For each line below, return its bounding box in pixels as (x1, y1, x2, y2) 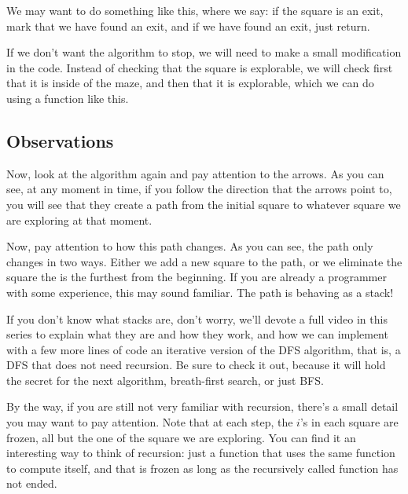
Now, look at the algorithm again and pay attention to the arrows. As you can (6, 165, 384, 181)
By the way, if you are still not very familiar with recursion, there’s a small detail (6, 398, 399, 415)
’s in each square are (300, 414, 399, 430)
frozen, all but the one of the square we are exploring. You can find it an (6, 429, 356, 445)
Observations (6, 128, 114, 152)
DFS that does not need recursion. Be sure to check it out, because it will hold (6, 357, 386, 373)
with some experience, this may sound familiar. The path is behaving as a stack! (6, 284, 394, 300)
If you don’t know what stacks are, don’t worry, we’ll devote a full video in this (6, 310, 388, 327)
